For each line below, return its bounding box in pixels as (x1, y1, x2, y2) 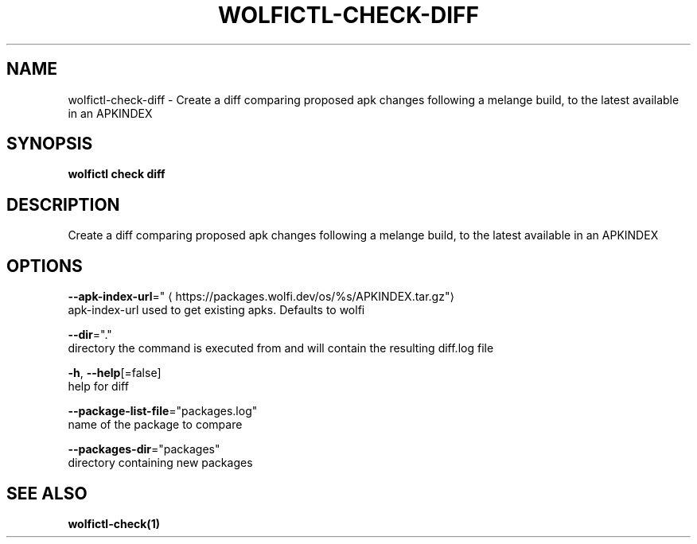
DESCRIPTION (6, 194, 120, 215)
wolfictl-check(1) (68, 516, 160, 530)
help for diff (68, 379, 129, 394)
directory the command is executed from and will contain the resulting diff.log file (68, 341, 494, 356)
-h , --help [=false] (68, 366, 162, 380)
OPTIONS (6, 255, 83, 276)
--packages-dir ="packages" (68, 442, 220, 457)
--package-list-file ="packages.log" (68, 404, 258, 418)
